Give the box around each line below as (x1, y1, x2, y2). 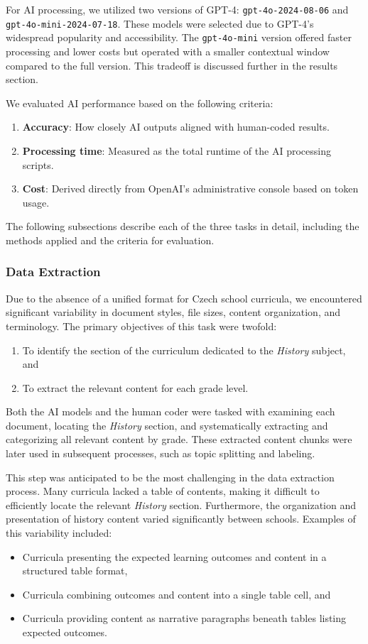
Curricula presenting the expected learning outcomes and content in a (22, 549, 327, 564)
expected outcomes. (22, 625, 107, 639)
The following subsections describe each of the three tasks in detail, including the (6, 219, 359, 234)
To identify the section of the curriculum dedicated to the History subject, (22, 342, 346, 357)
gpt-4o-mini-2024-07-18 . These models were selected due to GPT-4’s (6, 16, 314, 31)
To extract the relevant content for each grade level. (22, 380, 249, 395)
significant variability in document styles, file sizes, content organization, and (6, 305, 341, 320)
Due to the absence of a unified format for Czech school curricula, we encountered (6, 290, 362, 305)
